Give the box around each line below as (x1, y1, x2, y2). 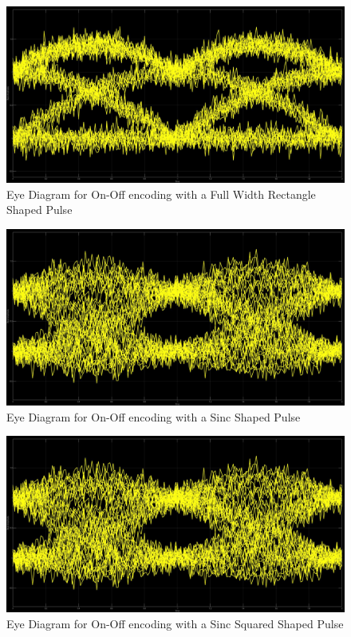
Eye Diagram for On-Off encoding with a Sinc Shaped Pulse (6, 408, 301, 425)
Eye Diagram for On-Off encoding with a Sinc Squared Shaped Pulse (6, 615, 344, 631)
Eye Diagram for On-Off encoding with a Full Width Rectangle (6, 185, 316, 202)
